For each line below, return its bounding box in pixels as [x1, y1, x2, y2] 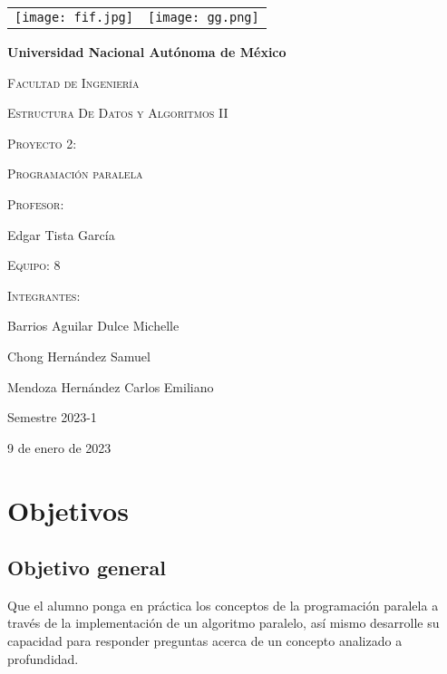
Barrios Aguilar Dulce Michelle [7, 316, 180, 335]
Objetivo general [7, 554, 166, 582]
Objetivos [7, 491, 129, 528]
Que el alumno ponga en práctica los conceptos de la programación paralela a [7, 595, 439, 614]
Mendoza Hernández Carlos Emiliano [7, 377, 214, 396]
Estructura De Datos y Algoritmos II [7, 103, 228, 122]
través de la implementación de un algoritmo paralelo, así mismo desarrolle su [7, 613, 440, 632]
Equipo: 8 [7, 255, 61, 274]
